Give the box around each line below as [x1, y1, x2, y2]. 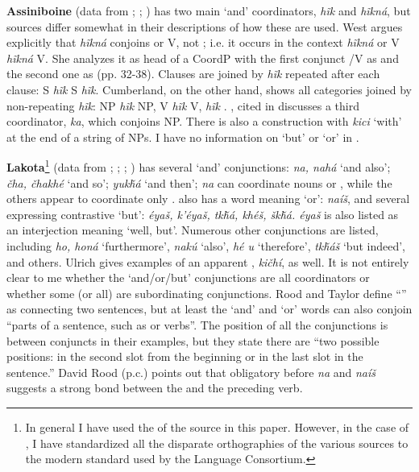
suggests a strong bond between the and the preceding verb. [6, 379, 303, 396]
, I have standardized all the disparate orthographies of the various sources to [25, 434, 409, 451]
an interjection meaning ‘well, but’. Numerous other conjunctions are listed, [6, 222, 379, 238]
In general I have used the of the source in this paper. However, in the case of [25, 418, 409, 435]
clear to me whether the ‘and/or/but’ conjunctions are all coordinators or [6, 269, 370, 286]
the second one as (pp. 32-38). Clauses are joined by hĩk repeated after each [6, 65, 380, 82]
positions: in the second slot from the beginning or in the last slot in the [6, 348, 363, 365]
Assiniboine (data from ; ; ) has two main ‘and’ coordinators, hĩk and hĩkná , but [6, 2, 411, 19]
